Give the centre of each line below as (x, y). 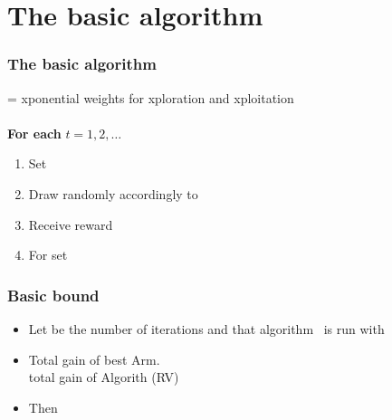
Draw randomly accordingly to (113, 193)
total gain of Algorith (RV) (104, 377)
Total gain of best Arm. (94, 359)
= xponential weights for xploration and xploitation (151, 97)
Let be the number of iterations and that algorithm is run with (206, 328)
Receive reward (71, 224)
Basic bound (53, 295)
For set (48, 255)
